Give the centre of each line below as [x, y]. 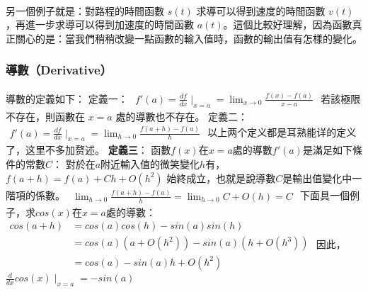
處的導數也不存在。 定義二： [182, 116]
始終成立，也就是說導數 [221, 178]
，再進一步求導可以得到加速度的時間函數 [100, 24]
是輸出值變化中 [317, 178]
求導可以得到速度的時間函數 [261, 10]
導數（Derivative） [59, 70]
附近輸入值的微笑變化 [150, 164]
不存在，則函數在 [45, 116]
